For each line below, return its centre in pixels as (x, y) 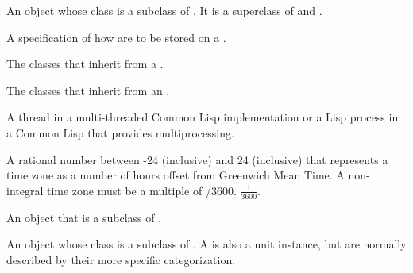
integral (25, 190)
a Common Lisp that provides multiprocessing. (120, 132)
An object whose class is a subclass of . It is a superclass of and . (164, 10)
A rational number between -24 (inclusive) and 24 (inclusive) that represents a (197, 159)
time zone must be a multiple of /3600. (141, 190)
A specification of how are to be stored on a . (116, 37)
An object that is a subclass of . (84, 217)
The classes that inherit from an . (88, 90)
